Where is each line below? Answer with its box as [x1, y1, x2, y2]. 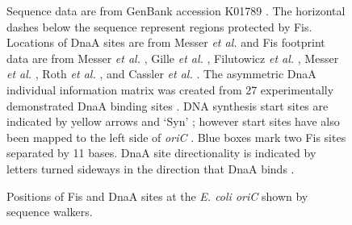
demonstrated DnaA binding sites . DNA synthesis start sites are [6, 97, 329, 114]
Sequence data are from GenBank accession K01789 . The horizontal [6, 2, 346, 19]
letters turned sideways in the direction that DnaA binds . [6, 160, 295, 177]
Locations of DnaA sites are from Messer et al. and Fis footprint [6, 34, 325, 51]
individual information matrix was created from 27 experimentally [6, 81, 334, 98]
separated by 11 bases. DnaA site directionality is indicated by [6, 144, 316, 161]
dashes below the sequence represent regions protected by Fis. [6, 18, 312, 35]
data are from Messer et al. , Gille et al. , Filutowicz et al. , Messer [6, 49, 339, 66]
